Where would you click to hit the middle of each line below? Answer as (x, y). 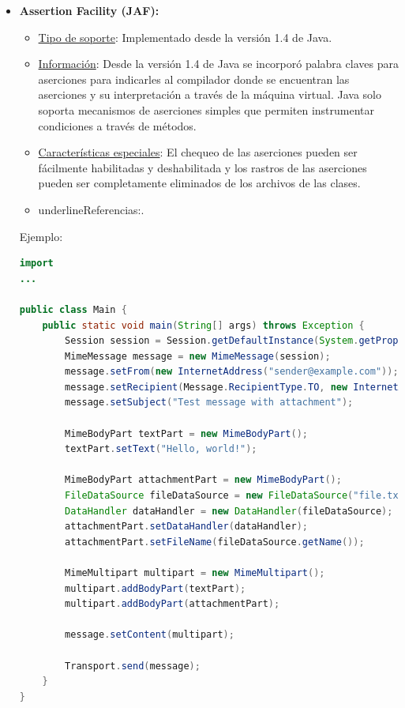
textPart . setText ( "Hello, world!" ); (161, 449)
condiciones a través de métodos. (117, 125)
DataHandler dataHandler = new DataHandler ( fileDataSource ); (229, 511)
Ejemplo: (41, 236)
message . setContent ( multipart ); (150, 635)
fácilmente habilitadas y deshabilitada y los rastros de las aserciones (202, 167)
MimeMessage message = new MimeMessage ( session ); (198, 356)
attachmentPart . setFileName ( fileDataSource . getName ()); (215, 542)
